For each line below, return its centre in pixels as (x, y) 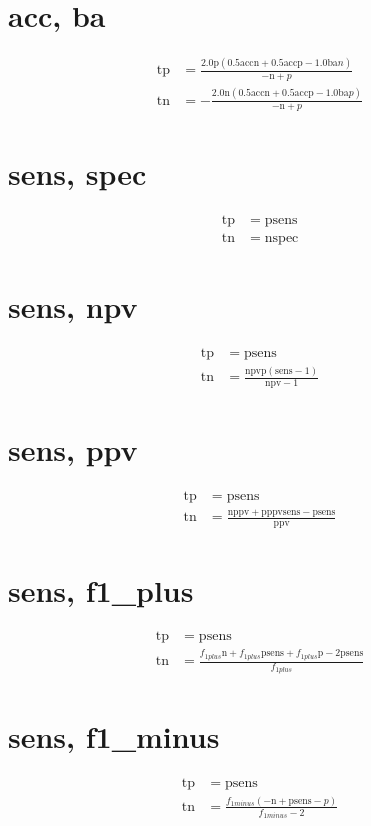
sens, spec (77, 172)
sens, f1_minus (114, 735)
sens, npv (73, 305)
